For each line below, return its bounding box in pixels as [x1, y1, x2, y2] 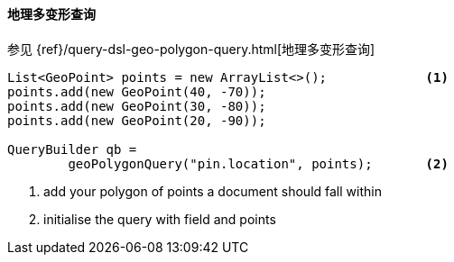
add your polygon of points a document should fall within [43, 183, 382, 199]
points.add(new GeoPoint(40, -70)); [7, 84, 266, 99]
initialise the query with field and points [43, 211, 276, 227]
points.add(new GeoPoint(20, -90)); [7, 113, 266, 128]
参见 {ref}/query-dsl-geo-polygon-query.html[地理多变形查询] [7, 41, 375, 57]
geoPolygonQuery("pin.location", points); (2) [68, 156, 449, 171]
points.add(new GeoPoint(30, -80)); [7, 98, 266, 113]
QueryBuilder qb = [7, 141, 137, 157]
